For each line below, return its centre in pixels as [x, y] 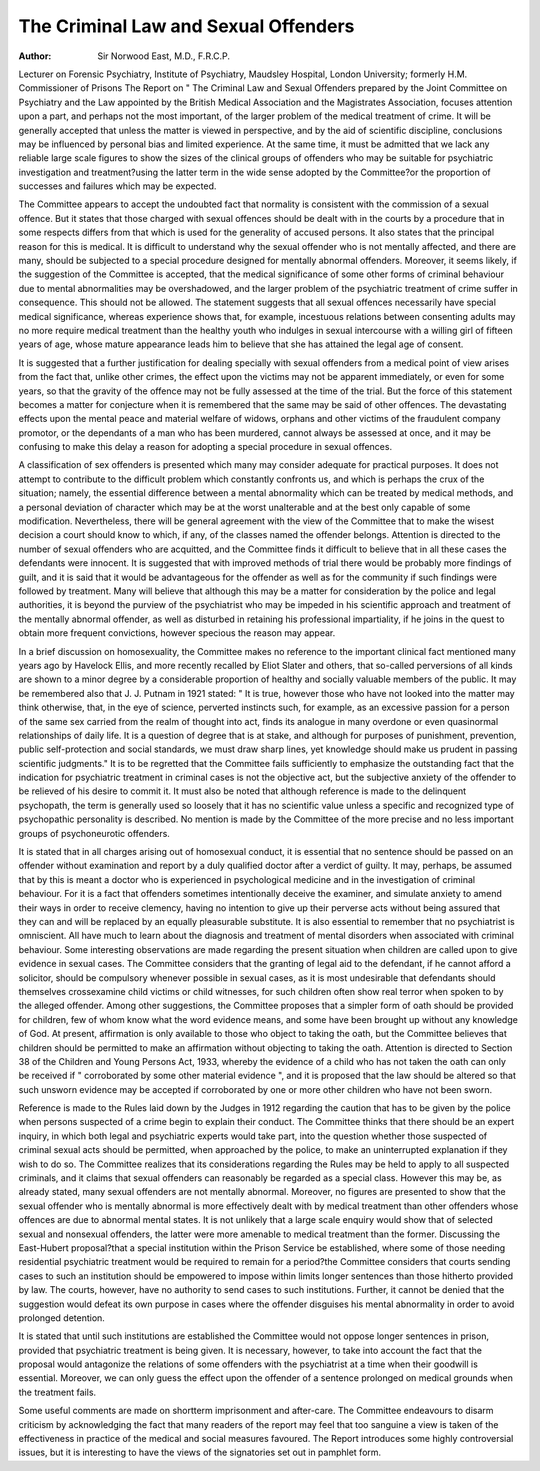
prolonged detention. [61, 1317]
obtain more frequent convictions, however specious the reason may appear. [177, 633]
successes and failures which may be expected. [117, 186]
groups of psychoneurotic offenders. [94, 833]
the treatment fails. [57, 1392]
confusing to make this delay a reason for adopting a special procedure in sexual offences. [205, 447]
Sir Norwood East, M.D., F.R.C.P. [163, 56]
